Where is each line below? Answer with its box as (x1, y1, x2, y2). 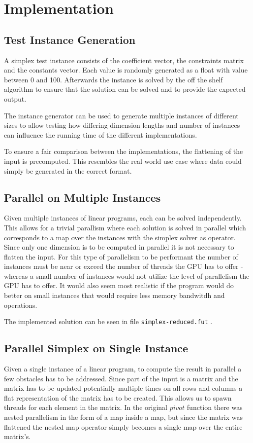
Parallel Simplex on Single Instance (4, 340, 189, 356)
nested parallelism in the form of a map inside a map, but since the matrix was (4, 412, 243, 422)
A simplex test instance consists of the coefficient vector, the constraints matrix (4, 55, 244, 65)
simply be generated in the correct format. (4, 165, 132, 176)
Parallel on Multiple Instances (4, 189, 161, 205)
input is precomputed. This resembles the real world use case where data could (4, 155, 242, 166)
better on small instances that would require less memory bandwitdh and (4, 290, 225, 300)
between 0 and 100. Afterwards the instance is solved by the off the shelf (4, 74, 223, 84)
